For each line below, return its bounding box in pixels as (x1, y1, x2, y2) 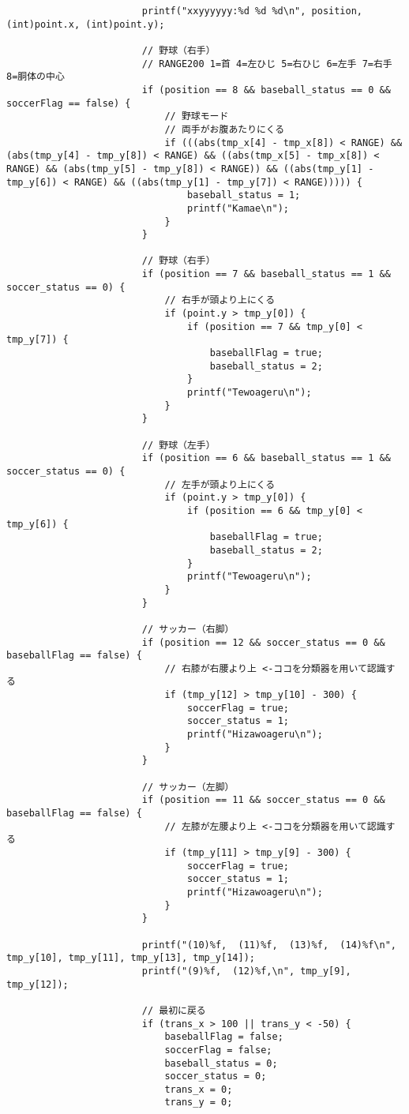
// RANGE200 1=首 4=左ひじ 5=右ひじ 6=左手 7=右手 (141, 58, 392, 69)
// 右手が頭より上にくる (164, 294, 276, 306)
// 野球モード (164, 111, 229, 122)
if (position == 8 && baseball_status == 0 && (141, 84, 391, 96)
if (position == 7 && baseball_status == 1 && (141, 268, 391, 280)
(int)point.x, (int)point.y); (6, 18, 165, 30)
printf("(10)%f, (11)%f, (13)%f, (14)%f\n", (141, 939, 396, 951)
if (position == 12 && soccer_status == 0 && (141, 636, 385, 648)
